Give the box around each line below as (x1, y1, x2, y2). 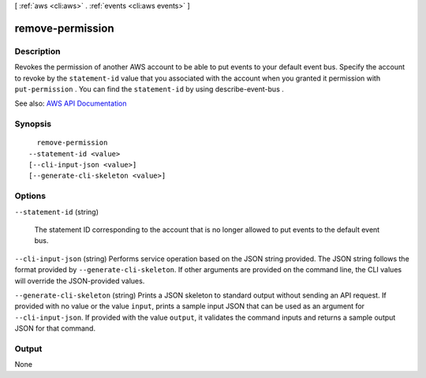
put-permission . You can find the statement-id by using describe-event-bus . (14, 84, 284, 94)
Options (14, 190, 47, 201)
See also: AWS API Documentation (14, 99, 127, 108)
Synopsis (14, 118, 51, 129)
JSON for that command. (14, 324, 96, 333)
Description (14, 46, 61, 57)
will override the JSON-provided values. (14, 276, 145, 286)
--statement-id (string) (14, 207, 99, 216)
